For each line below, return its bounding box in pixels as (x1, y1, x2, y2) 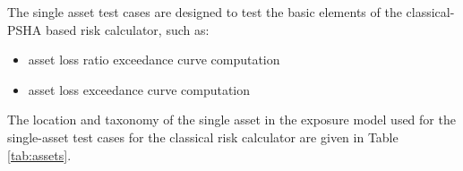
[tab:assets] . (7, 145, 72, 164)
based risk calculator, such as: (45, 20, 210, 38)
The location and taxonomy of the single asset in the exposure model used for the (7, 110, 456, 129)
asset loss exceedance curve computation (28, 80, 251, 98)
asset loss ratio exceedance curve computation (28, 50, 280, 69)
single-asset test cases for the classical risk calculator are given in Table (7, 127, 399, 146)
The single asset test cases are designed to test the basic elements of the (7, 3, 402, 21)
